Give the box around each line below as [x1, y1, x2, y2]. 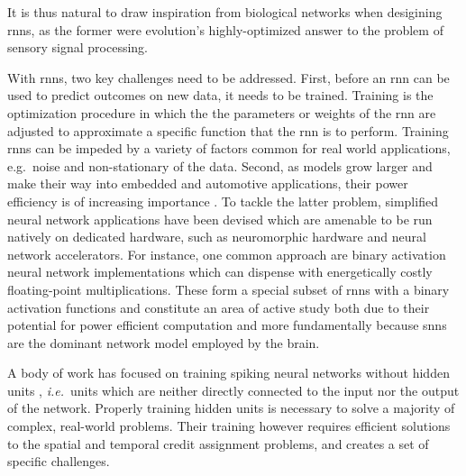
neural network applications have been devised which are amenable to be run [7, 209, 433, 228]
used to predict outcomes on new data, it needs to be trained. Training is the [7, 86, 434, 105]
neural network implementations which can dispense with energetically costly [7, 262, 433, 281]
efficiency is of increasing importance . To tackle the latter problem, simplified [7, 191, 438, 210]
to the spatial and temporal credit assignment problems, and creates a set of [7, 434, 429, 453]
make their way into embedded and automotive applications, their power [7, 174, 408, 193]
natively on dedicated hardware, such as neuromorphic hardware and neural [7, 227, 426, 246]
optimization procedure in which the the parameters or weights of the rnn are [7, 103, 436, 122]
